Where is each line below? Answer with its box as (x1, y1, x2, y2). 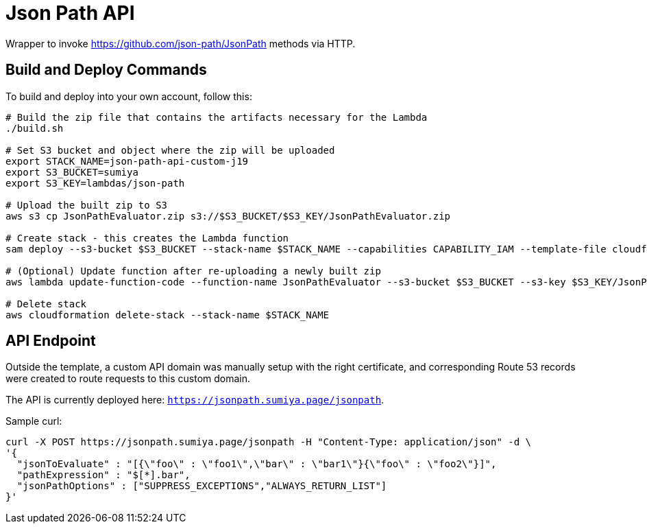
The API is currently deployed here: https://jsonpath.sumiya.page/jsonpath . (5, 394, 384, 406)
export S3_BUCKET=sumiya (5, 166, 138, 178)
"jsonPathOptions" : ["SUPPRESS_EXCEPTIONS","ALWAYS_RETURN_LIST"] (16, 480, 387, 492)
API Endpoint (5, 332, 96, 350)
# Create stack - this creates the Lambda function (5, 232, 289, 244)
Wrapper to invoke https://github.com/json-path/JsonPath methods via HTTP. (5, 37, 356, 49)
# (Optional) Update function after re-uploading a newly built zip (5, 265, 381, 277)
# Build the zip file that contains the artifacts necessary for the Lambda (5, 111, 428, 123)
